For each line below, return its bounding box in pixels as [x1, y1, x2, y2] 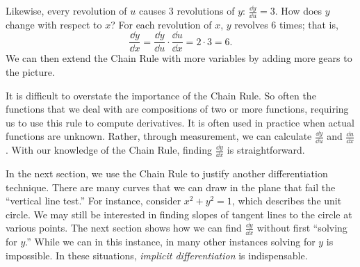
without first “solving [256, 220, 347, 235]
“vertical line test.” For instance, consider [6, 193, 181, 208]
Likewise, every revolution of [6, 3, 127, 17]
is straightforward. [227, 143, 305, 157]
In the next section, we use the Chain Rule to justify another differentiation [6, 166, 328, 181]
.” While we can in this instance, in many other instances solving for [25, 234, 316, 249]
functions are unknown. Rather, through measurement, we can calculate [6, 129, 312, 143]
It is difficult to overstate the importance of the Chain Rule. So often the [6, 88, 316, 102]
